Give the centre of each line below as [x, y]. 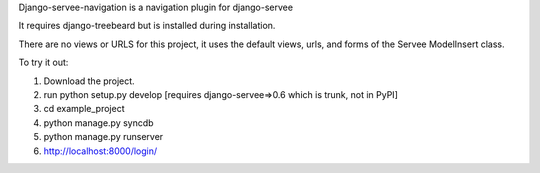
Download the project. [89, 81]
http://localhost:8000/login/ [100, 151]
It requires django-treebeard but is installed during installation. [147, 26]
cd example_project [84, 109]
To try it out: [43, 62]
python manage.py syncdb [98, 122]
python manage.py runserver [103, 137]
